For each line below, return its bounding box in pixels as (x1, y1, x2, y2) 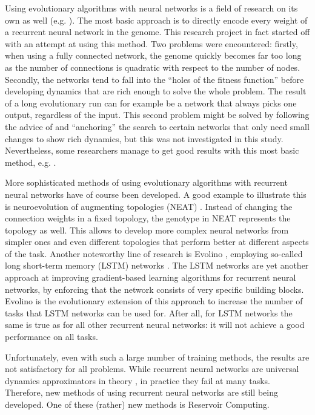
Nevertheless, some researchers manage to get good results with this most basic (5, 144, 299, 157)
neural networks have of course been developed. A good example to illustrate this (5, 188, 307, 200)
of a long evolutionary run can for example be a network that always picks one (5, 96, 297, 109)
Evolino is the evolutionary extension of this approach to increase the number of (5, 295, 303, 307)
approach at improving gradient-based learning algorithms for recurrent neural (5, 271, 296, 284)
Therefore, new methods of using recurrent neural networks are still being (5, 386, 278, 399)
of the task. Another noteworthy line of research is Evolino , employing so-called (5, 247, 303, 260)
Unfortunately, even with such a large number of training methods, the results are (5, 350, 310, 363)
